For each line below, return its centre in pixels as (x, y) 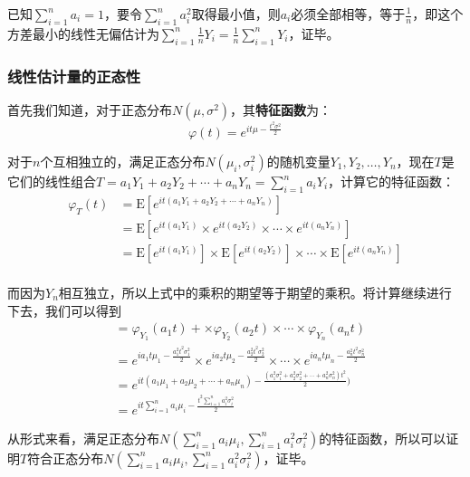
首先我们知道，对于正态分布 (90, 109)
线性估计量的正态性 (74, 76)
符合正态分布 (66, 458)
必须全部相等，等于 (348, 14)
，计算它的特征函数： (392, 181)
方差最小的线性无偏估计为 (83, 33)
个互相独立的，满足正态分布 (123, 161)
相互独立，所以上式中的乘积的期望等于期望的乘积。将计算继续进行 (255, 292)
